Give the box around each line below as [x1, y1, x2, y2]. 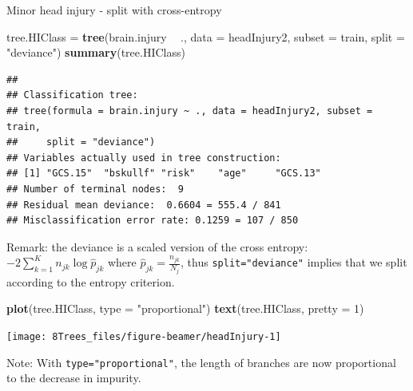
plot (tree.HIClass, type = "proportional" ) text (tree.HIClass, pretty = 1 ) [6, 300, 364, 317]
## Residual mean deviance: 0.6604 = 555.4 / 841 [6, 199, 281, 211]
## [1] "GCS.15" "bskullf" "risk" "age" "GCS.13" [6, 168, 321, 180]
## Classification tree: [6, 89, 138, 101]
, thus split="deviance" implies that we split [181, 254, 407, 271]
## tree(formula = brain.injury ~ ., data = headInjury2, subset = [6, 105, 373, 117]
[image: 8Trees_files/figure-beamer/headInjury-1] [6, 330, 281, 342]
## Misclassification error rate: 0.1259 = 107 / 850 [6, 215, 299, 227]
